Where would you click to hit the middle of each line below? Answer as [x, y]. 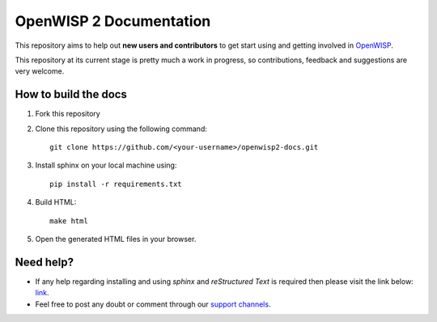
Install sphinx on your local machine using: [106, 165]
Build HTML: [56, 202]
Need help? [45, 262]
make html [69, 221]
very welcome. [40, 71]
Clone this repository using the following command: [121, 129]
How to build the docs [71, 94]
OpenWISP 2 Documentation [113, 21]
